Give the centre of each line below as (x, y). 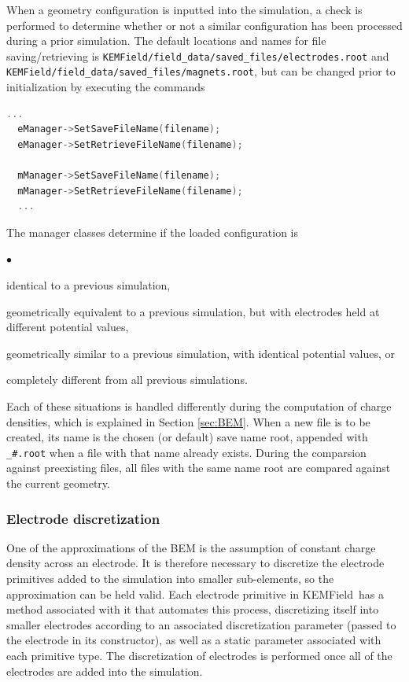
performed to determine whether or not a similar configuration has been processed (204, 25)
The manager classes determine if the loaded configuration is (153, 232)
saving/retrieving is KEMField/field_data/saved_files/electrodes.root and (198, 55)
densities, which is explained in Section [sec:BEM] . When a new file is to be (188, 421)
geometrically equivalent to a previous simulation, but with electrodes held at (193, 311)
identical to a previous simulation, (88, 285)
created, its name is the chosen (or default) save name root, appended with (187, 437)
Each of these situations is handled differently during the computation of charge (199, 406)
